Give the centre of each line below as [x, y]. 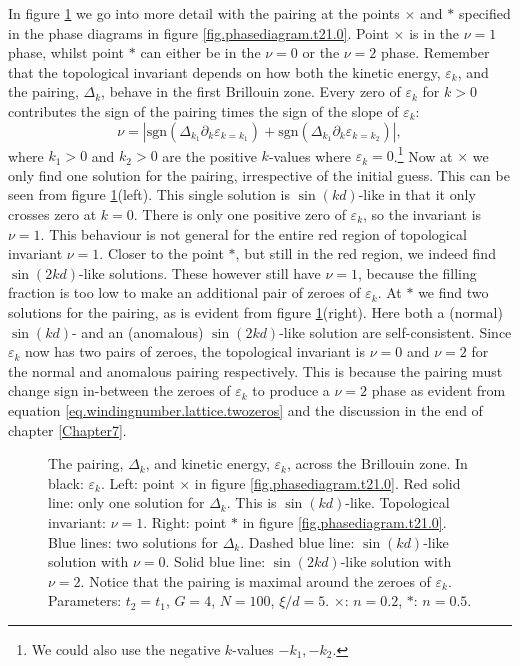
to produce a [291, 390]
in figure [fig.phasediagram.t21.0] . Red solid [327, 482]
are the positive [209, 155]
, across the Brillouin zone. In [377, 463]
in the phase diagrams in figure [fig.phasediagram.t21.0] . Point [198, 32]
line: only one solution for [126, 502]
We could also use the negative [126, 648]
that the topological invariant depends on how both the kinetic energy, [224, 71]
